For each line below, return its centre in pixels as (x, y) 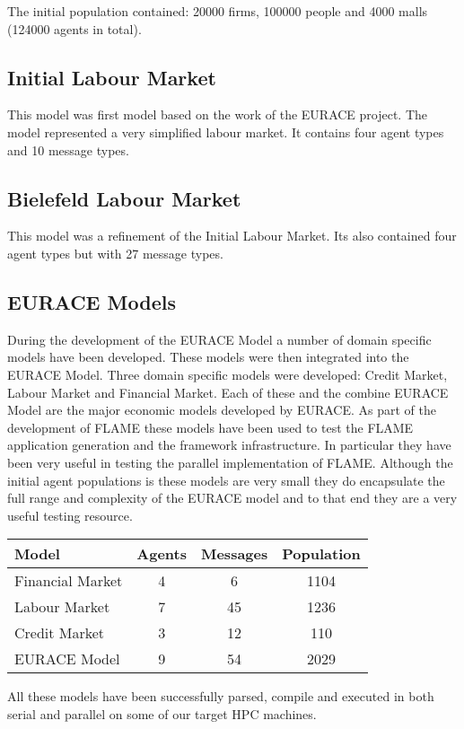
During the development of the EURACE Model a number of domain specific (219, 339)
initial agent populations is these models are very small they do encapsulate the (226, 480)
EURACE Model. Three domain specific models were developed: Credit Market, (228, 374)
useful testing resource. (70, 515)
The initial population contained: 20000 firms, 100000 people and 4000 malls (218, 11)
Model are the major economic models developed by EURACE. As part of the (222, 410)
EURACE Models (92, 301)
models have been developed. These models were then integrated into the (208, 357)
